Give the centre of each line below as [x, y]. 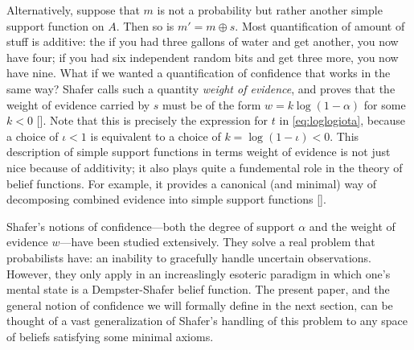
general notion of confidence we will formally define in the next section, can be [200, 305]
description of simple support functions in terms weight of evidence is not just [199, 152]
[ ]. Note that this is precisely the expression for [152, 120]
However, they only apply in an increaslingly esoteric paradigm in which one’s [199, 273]
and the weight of [352, 226]
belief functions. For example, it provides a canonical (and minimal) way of [192, 183]
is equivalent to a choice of [156, 136]
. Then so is [145, 25]
